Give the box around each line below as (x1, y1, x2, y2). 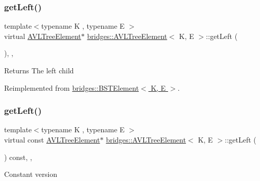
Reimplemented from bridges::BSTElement (4, 82, 139, 93)
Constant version (4, 169, 58, 179)
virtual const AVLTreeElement (4, 134, 100, 145)
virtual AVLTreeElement (4, 30, 81, 41)
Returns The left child (4, 65, 74, 75)
